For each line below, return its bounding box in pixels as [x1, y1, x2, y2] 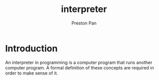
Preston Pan [71, 20, 96, 26]
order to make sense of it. [5, 70, 58, 76]
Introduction [5, 42, 58, 54]
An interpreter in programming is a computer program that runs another [5, 59, 152, 65]
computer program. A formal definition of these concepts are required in [5, 64, 154, 70]
